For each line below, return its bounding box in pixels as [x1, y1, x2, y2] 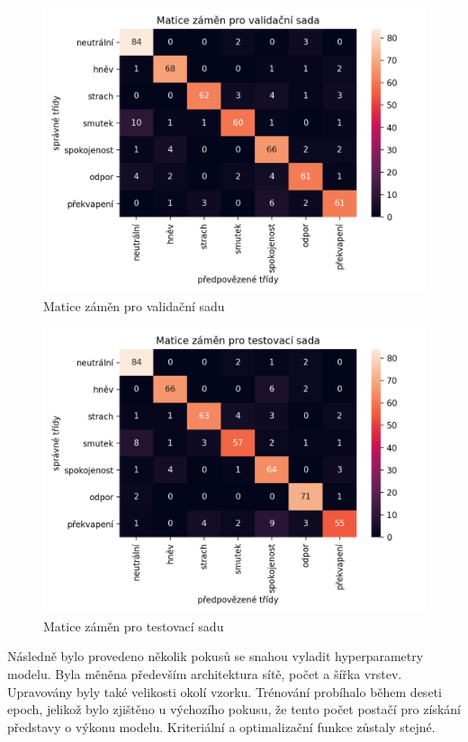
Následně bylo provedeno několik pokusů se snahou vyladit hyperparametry [7, 647, 424, 666]
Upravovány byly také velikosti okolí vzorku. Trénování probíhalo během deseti [7, 682, 442, 701]
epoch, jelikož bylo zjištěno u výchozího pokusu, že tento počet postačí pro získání [7, 700, 461, 719]
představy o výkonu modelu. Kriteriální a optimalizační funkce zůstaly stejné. [7, 717, 436, 736]
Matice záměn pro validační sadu [43, 296, 225, 315]
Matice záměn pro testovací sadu [43, 616, 224, 635]
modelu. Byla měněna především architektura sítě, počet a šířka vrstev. [7, 664, 402, 683]
